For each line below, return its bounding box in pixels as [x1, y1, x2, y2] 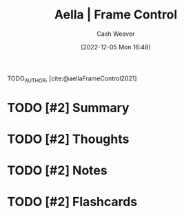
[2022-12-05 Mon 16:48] [80, 43, 152, 51]
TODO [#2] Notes [7, 163, 108, 179]
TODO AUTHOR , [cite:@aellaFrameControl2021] [7, 74, 137, 84]
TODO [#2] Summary [7, 100, 130, 115]
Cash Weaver [96, 30, 135, 38]
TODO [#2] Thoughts [7, 131, 130, 147]
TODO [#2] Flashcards [7, 194, 138, 210]
